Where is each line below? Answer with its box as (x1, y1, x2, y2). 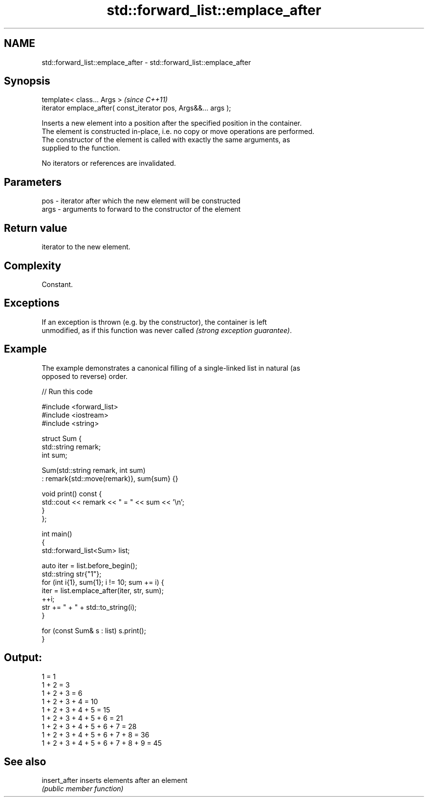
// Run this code (42, 387, 93, 396)
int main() (42, 529, 72, 538)
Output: (4, 651, 42, 664)
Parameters (4, 176, 62, 188)
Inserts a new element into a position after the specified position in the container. (42, 119, 302, 128)
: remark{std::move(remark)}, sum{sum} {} (42, 474, 178, 483)
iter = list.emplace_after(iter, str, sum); (42, 586, 164, 595)
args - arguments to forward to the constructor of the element (42, 205, 241, 214)
